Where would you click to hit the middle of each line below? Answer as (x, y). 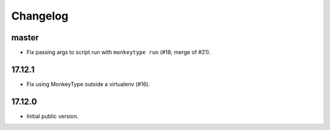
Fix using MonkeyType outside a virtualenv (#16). (88, 84)
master (25, 38)
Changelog (40, 16)
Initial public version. (53, 116)
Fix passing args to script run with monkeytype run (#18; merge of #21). (119, 52)
